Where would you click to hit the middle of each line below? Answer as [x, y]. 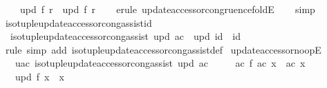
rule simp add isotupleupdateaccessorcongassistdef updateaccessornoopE [163, 49]
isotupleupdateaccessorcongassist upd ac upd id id [125, 36]
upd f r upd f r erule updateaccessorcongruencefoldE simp [167, 9]
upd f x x [39, 76]
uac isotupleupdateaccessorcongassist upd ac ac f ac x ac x [160, 63]
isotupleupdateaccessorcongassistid [78, 22]
